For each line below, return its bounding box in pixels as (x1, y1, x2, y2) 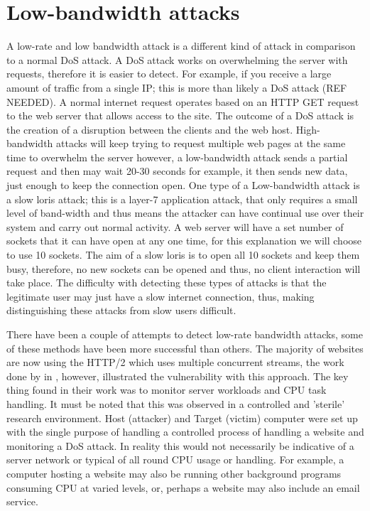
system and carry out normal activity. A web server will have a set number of (6, 219, 344, 234)
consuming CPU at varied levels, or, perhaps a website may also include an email (6, 480, 360, 495)
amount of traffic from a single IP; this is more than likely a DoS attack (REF (6, 80, 347, 95)
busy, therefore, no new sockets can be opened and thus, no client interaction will (6, 261, 361, 276)
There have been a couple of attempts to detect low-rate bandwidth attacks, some (6, 327, 363, 341)
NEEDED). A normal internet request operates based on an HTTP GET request (6, 94, 359, 109)
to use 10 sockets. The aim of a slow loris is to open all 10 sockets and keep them (6, 247, 360, 262)
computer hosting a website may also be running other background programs (6, 466, 342, 480)
